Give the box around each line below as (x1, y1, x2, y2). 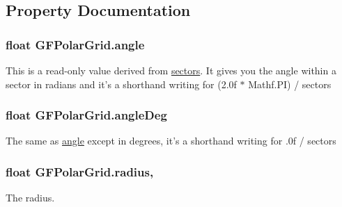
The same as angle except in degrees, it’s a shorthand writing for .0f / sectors (6, 133, 336, 148)
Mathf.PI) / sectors (248, 76, 332, 91)
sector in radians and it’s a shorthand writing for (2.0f (6, 76, 237, 91)
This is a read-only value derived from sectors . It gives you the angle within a (6, 63, 336, 77)
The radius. (6, 190, 55, 205)
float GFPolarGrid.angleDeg (6, 106, 167, 124)
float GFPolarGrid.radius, (6, 163, 154, 180)
